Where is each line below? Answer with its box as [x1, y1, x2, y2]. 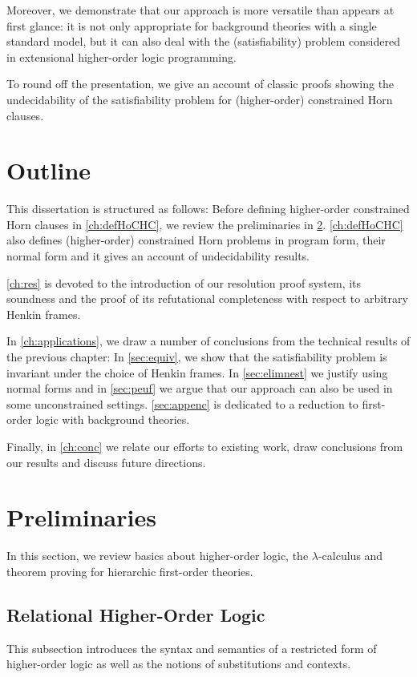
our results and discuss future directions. [6, 453, 206, 470]
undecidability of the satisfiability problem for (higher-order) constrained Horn [6, 91, 393, 107]
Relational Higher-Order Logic [6, 602, 265, 627]
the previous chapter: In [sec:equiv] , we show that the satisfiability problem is [6, 349, 387, 365]
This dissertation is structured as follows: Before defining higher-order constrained [6, 200, 410, 217]
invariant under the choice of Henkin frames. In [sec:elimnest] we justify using [6, 364, 388, 381]
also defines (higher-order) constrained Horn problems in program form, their [6, 232, 386, 248]
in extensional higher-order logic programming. [6, 48, 237, 65]
